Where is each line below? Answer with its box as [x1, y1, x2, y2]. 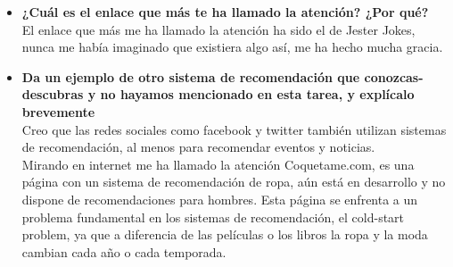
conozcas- [364, 67, 424, 86]
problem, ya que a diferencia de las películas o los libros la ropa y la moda [21, 225, 428, 244]
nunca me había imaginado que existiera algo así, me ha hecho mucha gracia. [21, 38, 443, 56]
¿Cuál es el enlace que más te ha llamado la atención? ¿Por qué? [21, 3, 429, 21]
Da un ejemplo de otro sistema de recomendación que [21, 67, 360, 86]
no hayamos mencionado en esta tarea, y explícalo [100, 85, 415, 104]
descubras [21, 85, 84, 104]
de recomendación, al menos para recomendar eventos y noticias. [21, 138, 375, 156]
